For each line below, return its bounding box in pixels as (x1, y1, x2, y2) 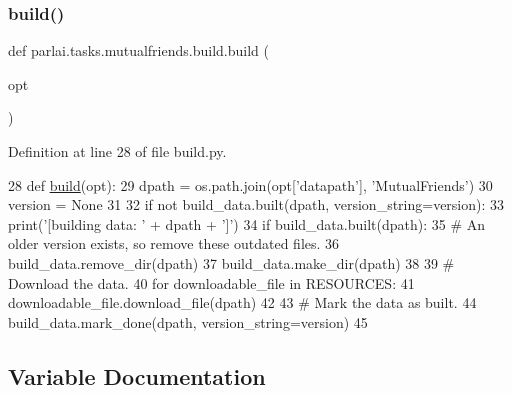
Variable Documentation (8, 360, 266, 391)
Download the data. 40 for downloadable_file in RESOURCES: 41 (8, 272, 415, 293)
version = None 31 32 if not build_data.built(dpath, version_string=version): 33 (8, 194, 505, 215)
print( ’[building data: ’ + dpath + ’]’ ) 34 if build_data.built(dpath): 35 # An (8, 213, 486, 234)
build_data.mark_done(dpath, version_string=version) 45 (8, 311, 368, 332)
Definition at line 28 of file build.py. (8, 141, 227, 161)
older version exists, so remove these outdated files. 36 (8, 233, 340, 254)
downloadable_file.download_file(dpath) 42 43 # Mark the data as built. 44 (8, 292, 477, 313)
